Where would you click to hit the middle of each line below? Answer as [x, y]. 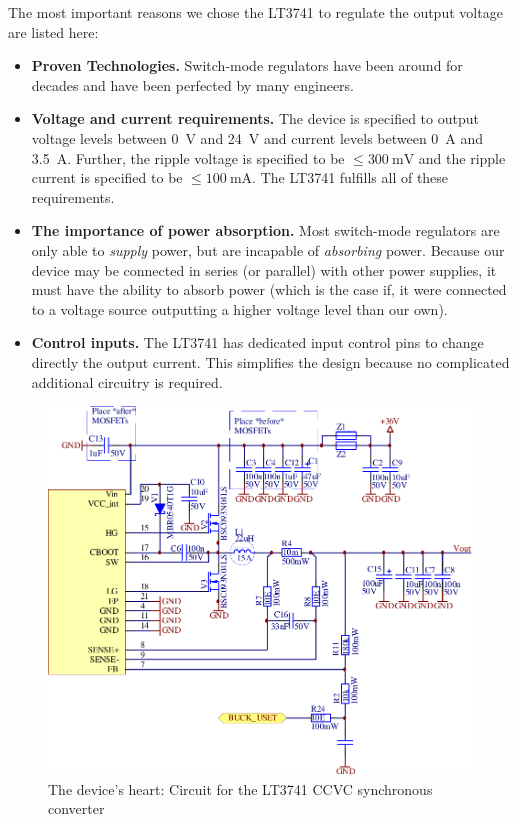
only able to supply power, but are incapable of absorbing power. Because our [268, 249]
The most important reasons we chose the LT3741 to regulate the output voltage [255, 12]
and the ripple [462, 157]
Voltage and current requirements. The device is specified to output [255, 118]
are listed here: [53, 31]
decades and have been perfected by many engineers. [193, 84]
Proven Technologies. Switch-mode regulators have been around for [247, 65]
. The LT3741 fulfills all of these [350, 177]
